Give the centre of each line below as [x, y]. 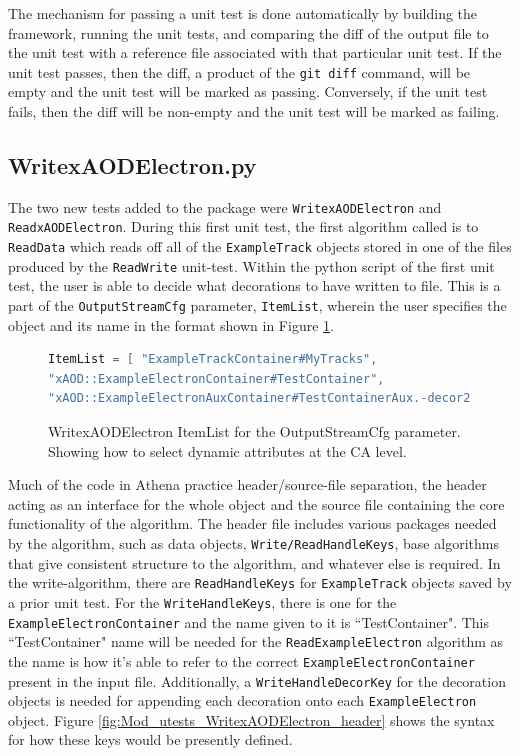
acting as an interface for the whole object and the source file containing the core [256, 503]
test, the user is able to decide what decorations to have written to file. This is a [254, 285]
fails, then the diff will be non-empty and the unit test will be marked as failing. [254, 111]
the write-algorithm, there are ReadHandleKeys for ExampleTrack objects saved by [260, 582]
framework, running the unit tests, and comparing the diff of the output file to [248, 32]
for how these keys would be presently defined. [150, 739]
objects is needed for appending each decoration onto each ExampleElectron [242, 700]
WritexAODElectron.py [132, 165]
